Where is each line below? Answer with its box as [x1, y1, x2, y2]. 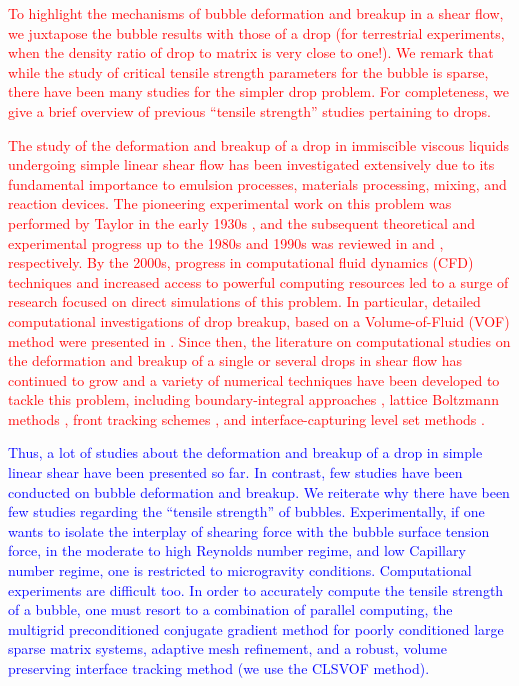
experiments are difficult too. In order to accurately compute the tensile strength [8, 579, 504, 600]
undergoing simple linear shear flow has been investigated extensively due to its [8, 154, 495, 175]
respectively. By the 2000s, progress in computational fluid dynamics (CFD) [8, 252, 474, 273]
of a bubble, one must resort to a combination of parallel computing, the [8, 599, 453, 620]
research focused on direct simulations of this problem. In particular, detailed [8, 291, 481, 312]
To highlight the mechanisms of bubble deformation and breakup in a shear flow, [8, 3, 504, 23]
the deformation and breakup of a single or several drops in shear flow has [8, 350, 463, 371]
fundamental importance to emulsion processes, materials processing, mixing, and [8, 173, 507, 194]
